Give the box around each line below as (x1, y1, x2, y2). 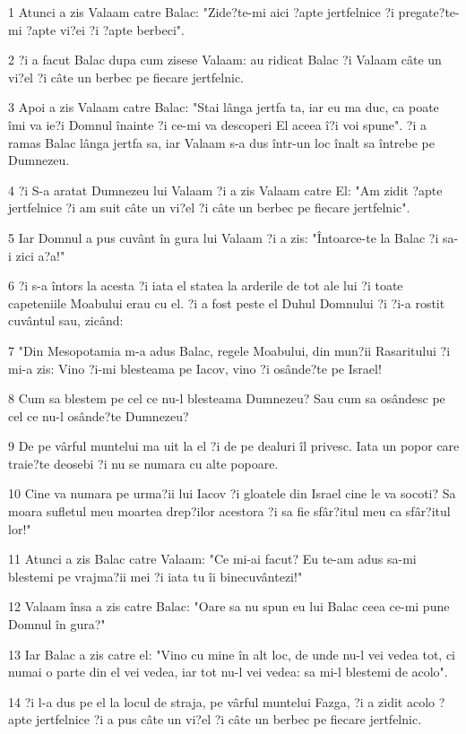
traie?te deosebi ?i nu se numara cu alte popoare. (8, 453, 279, 472)
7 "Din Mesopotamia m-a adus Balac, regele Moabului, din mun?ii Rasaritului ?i (8, 341, 451, 359)
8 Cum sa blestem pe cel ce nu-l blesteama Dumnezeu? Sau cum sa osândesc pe (8, 389, 445, 408)
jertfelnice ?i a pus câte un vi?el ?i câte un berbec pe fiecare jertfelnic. (36, 710, 422, 729)
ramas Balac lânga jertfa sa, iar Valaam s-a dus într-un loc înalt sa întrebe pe (8, 133, 435, 151)
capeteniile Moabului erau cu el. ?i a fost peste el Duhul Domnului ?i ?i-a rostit (8, 293, 445, 312)
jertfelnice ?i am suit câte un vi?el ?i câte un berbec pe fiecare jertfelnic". (8, 198, 410, 217)
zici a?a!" (15, 246, 65, 264)
